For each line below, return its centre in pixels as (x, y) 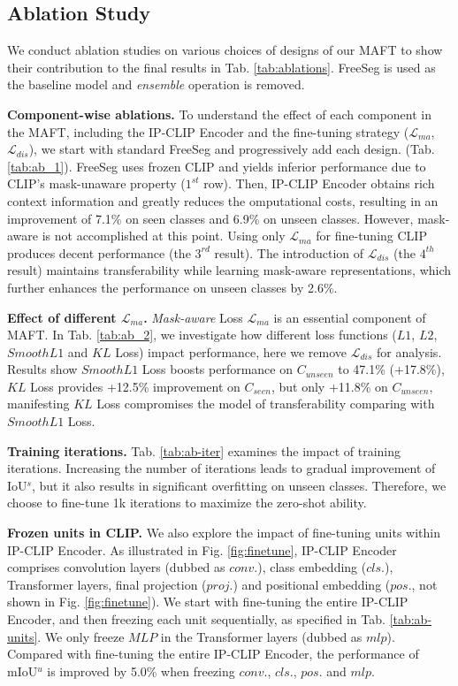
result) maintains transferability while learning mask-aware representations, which (229, 270)
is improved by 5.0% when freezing (141, 671)
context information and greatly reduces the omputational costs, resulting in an (223, 200)
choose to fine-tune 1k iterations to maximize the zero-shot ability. (187, 503)
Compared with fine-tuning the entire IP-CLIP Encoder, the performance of (213, 654)
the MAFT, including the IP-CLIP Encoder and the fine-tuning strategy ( (208, 131)
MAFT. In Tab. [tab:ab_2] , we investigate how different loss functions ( (202, 335)
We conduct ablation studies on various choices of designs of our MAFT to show (225, 50)
